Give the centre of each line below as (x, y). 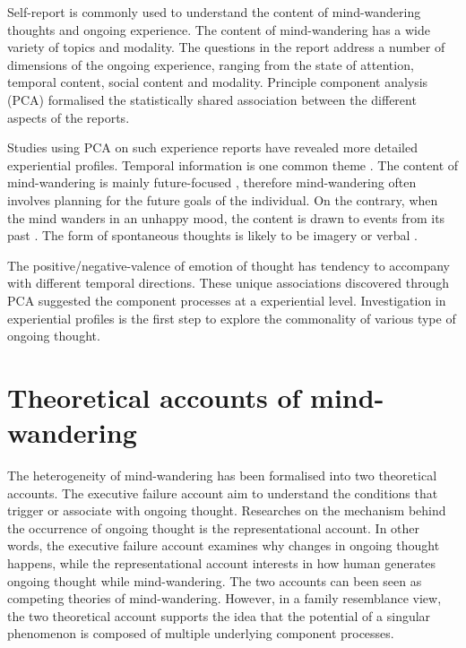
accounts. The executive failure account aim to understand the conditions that (223, 492)
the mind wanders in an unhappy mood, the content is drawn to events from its (226, 217)
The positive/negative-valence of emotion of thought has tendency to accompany (229, 265)
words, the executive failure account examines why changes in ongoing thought (224, 545)
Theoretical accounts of (154, 397)
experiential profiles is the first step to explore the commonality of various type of (232, 318)
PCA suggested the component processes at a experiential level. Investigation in (227, 300)
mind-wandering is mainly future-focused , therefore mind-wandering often (212, 182)
